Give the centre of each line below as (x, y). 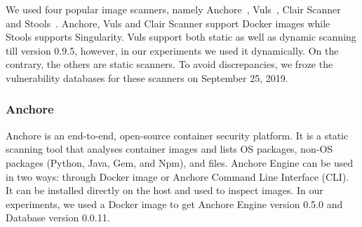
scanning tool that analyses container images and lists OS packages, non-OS (169, 149)
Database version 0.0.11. (58, 218)
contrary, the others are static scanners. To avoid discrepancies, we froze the (169, 64)
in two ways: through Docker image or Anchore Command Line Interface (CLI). (177, 176)
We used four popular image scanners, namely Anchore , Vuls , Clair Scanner (173, 9)
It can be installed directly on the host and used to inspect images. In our (165, 190)
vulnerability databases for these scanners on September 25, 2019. (147, 77)
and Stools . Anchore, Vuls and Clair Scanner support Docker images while (168, 23)
